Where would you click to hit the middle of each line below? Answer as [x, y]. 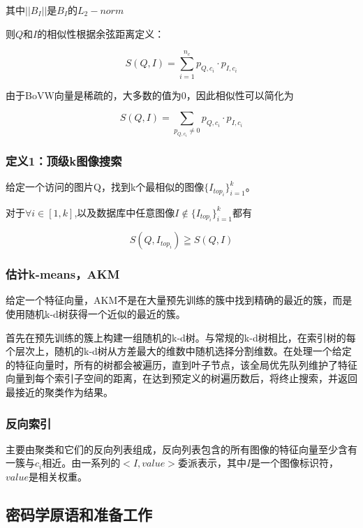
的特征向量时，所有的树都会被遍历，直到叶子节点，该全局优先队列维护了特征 [181, 364]
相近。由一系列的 [81, 463]
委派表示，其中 [212, 463]
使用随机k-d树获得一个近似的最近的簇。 [96, 314]
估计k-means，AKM [63, 274]
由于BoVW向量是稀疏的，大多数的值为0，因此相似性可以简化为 [150, 95]
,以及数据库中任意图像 [125, 212]
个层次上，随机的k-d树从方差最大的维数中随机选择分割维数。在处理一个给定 [179, 351]
